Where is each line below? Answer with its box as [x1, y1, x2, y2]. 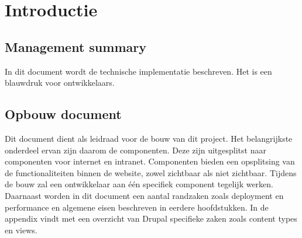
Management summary [5, 37, 146, 55]
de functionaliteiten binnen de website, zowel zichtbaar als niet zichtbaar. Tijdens [5, 166, 297, 178]
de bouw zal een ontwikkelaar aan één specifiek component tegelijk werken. [5, 178, 274, 190]
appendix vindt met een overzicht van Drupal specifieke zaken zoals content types [5, 212, 297, 225]
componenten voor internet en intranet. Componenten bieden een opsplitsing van [5, 155, 295, 167]
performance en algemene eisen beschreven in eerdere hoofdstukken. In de [5, 201, 269, 213]
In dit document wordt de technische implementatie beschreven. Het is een [5, 65, 272, 77]
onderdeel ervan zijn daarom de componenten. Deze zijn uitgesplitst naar [5, 143, 266, 156]
